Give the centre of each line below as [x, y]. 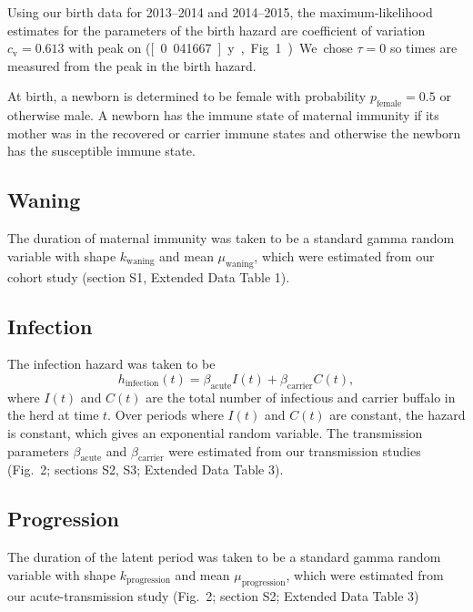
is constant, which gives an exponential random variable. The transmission [215, 432]
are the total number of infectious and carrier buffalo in [301, 397]
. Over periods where [166, 415]
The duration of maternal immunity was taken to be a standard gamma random [231, 238]
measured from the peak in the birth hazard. [132, 65]
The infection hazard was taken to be [111, 364]
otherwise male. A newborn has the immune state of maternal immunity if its [223, 115]
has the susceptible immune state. [101, 151]
